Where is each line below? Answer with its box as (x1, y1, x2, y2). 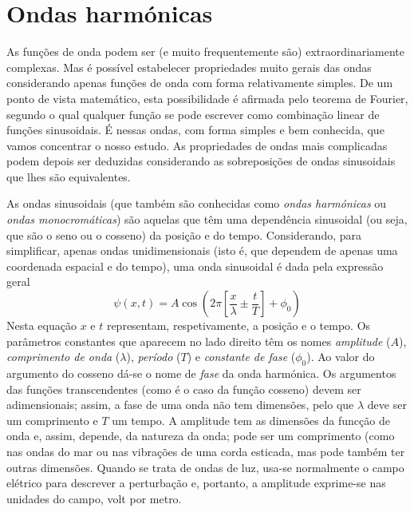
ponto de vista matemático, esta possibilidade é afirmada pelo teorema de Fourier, (6, 89, 408, 106)
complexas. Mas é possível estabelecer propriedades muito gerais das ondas (6, 58, 372, 75)
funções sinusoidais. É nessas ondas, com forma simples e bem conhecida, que (6, 121, 384, 138)
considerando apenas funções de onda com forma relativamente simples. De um (6, 74, 393, 91)
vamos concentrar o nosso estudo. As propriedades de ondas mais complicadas (6, 137, 388, 153)
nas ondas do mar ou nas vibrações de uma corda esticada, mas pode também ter (6, 443, 405, 459)
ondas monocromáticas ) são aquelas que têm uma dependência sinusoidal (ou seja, (6, 211, 408, 228)
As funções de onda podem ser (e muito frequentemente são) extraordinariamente (6, 43, 405, 60)
